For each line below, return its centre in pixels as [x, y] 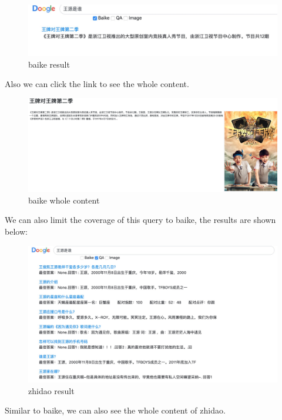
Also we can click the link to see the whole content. [97, 84]
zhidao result [51, 390]
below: [16, 231]
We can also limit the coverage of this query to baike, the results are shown [140, 220]
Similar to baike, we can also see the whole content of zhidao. [115, 410]
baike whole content [64, 200]
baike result [49, 64]
